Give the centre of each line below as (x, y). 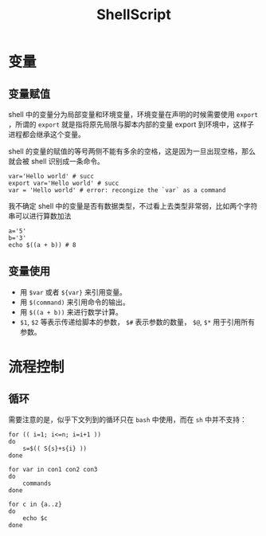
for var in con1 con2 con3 (53, 469)
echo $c (35, 518)
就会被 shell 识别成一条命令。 (57, 161)
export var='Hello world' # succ (64, 183)
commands (37, 483)
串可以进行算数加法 (40, 216)
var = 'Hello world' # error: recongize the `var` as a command (117, 190)
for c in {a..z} (35, 504)
